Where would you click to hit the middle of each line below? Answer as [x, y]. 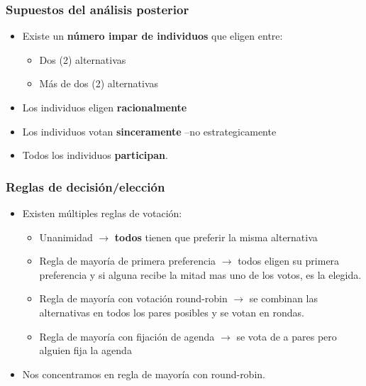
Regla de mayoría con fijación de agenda [127, 336]
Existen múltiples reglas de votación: [102, 213]
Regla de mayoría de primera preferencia [128, 261]
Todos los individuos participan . [95, 155]
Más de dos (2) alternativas [99, 83]
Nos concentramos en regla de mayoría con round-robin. [144, 374]
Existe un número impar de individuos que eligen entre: [152, 36]
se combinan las [284, 298]
